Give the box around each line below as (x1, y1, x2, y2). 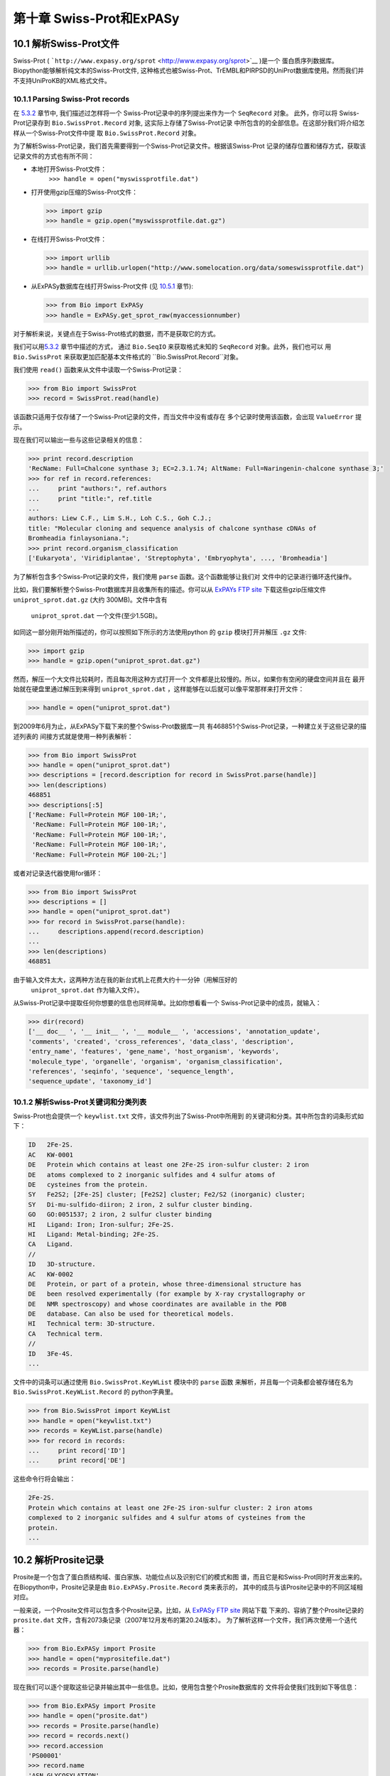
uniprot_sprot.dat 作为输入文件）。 (31, 985, 143, 994)
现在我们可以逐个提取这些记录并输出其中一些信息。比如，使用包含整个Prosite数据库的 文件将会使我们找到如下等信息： (13, 1683, 359, 1691)
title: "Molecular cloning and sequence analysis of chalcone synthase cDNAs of (28, 524, 317, 532)
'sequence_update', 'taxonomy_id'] (28, 1077, 152, 1085)
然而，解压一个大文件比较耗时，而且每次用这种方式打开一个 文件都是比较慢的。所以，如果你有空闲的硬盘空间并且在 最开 (13, 675, 365, 683)
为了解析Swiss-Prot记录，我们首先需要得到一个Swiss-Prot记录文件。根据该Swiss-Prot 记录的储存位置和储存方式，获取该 (13, 142, 366, 151)
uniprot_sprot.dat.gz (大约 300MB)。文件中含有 (13, 595, 168, 604)
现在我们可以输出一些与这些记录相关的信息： (13, 435, 144, 444)
